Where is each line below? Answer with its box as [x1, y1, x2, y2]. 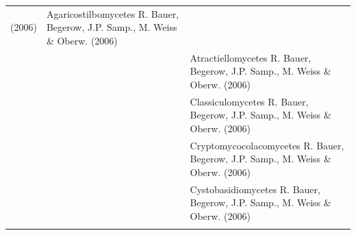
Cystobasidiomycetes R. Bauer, [190, 182, 320, 196]
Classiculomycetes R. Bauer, [190, 94, 309, 108]
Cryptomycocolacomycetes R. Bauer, [190, 138, 344, 152]
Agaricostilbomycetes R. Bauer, [46, 6, 179, 21]
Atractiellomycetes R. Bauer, [190, 50, 311, 64]
